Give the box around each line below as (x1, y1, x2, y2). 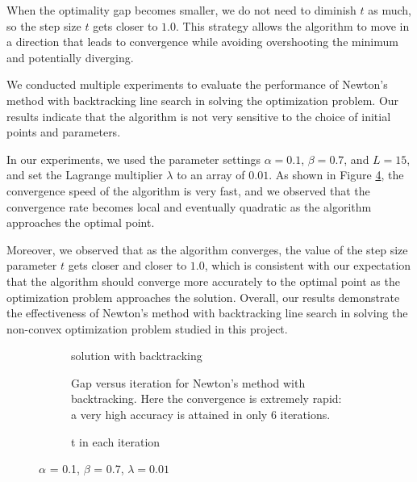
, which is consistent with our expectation (204, 257, 411, 274)
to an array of (177, 166, 245, 183)
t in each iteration (71, 433, 161, 450)
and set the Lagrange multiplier (6, 166, 163, 183)
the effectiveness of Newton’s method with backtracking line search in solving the (6, 304, 408, 321)
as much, (368, 2, 411, 18)
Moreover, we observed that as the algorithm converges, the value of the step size (6, 241, 408, 258)
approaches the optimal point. (6, 214, 155, 231)
